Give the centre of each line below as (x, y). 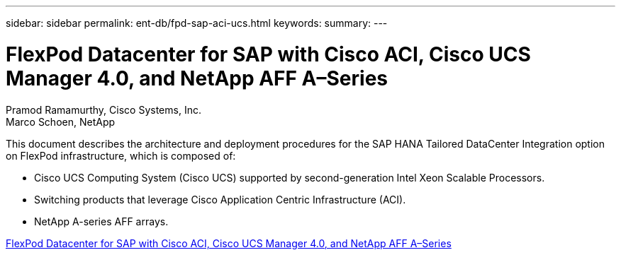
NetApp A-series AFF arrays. (101, 221)
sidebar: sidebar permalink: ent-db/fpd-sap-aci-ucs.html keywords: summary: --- (197, 23)
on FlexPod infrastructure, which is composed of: (121, 155)
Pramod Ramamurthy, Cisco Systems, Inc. (103, 109)
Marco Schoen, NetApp (61, 121)
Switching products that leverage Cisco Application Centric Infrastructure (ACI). (220, 199)
